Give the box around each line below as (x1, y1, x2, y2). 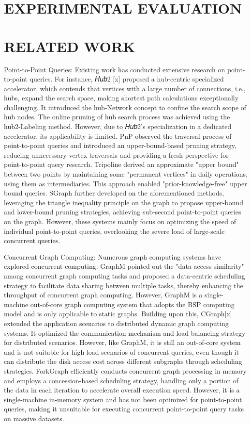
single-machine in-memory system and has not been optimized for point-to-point (4, 394, 242, 404)
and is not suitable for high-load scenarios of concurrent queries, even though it (4, 346, 239, 357)
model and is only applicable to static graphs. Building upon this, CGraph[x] (4, 309, 232, 319)
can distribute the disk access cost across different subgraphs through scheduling (4, 356, 242, 366)
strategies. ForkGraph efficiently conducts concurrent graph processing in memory (4, 365, 247, 376)
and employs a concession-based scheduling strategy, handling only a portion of (4, 375, 239, 385)
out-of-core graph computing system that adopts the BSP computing (30, 299, 235, 309)
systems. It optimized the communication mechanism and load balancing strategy (4, 327, 246, 338)
